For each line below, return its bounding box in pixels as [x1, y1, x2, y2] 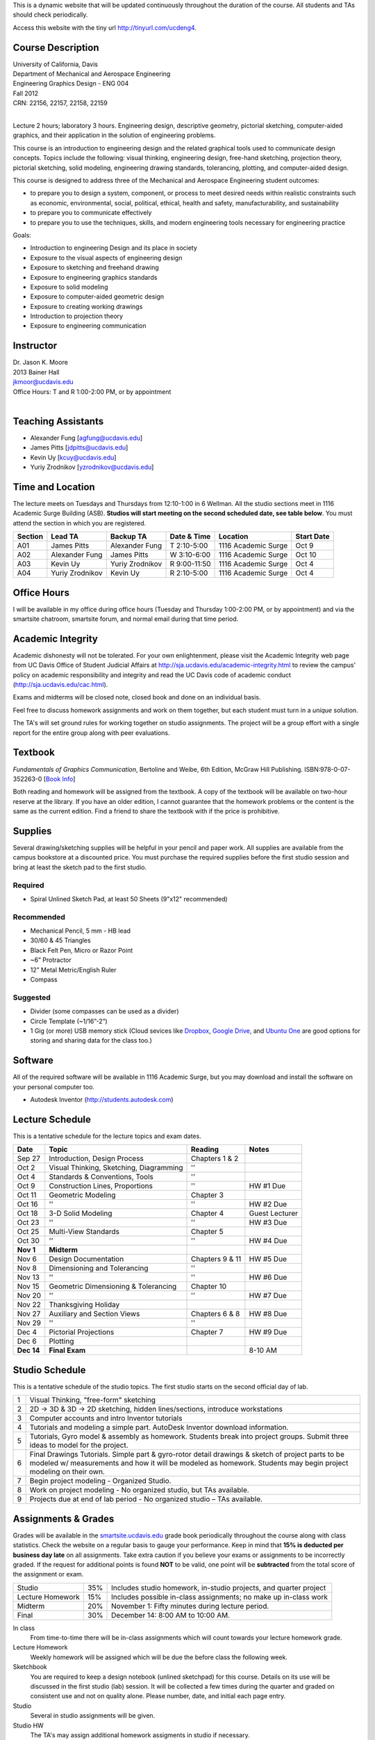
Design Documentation [49, 1254, 124, 1264]
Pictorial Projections [49, 1327, 115, 1337]
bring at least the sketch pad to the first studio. [12, 863, 147, 871]
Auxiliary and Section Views [49, 1309, 140, 1319]
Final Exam [49, 1345, 86, 1355]
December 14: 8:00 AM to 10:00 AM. [111, 1610, 231, 1620]
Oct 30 [17, 1236, 40, 1246]
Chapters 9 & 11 [191, 1254, 242, 1264]
